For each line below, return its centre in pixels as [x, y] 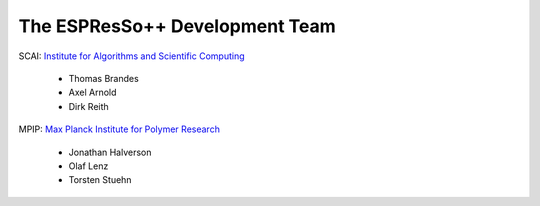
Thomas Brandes [103, 78]
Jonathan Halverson [110, 152]
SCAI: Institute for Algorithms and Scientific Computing [131, 56]
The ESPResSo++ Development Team [177, 26]
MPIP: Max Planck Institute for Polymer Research [119, 129]
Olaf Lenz [88, 166]
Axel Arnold [92, 92]
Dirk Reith [88, 106]
